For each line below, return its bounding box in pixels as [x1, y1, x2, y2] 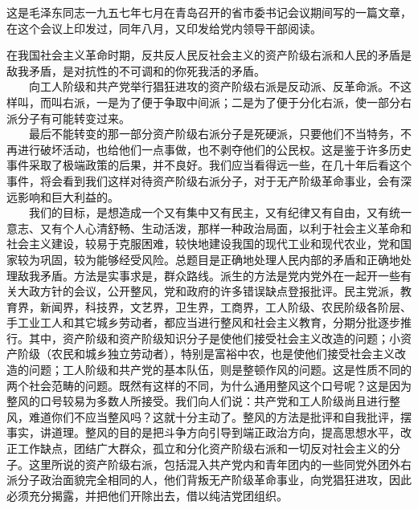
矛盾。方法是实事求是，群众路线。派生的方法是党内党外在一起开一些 [39, 267, 400, 283]
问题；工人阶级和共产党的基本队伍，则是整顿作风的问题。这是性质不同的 [28, 361, 412, 378]
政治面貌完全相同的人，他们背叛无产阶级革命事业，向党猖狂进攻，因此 [39, 471, 412, 488]
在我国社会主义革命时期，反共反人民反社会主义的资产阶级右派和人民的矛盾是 [6, 47, 412, 63]
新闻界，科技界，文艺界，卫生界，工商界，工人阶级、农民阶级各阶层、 [39, 298, 412, 315]
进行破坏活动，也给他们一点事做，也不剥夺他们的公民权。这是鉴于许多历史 [17, 140, 412, 157]
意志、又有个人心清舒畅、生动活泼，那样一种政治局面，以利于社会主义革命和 [6, 219, 412, 236]
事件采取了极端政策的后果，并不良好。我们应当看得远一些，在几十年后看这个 [6, 157, 412, 173]
